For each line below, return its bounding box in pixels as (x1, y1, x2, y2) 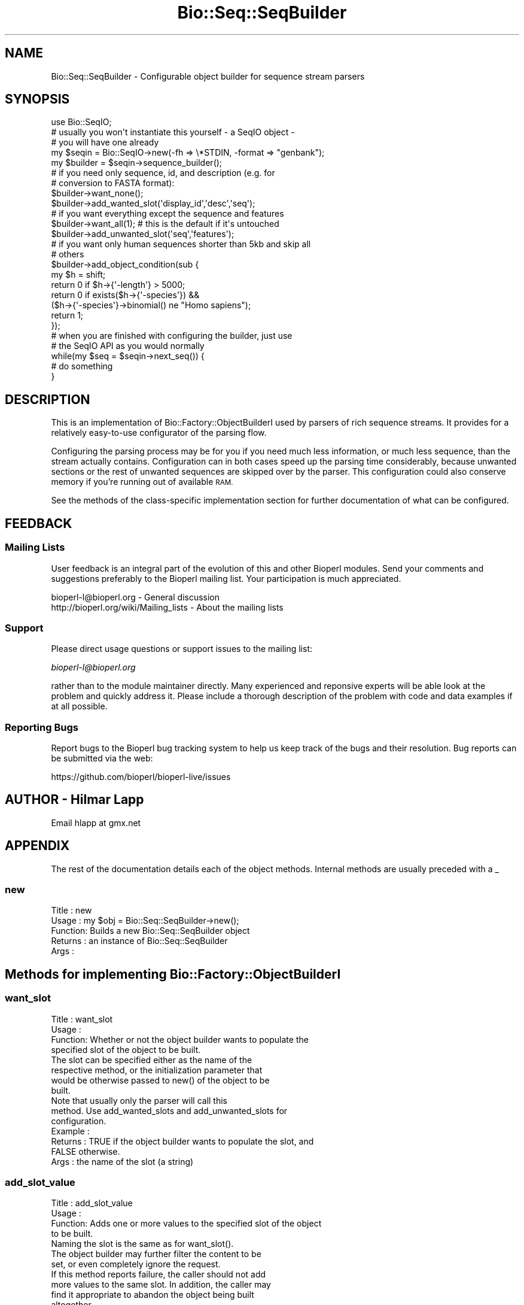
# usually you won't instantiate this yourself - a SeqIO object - (51, 127, 295, 138)
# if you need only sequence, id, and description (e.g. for (51, 168, 275, 178)
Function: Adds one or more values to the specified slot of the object (51, 1218, 322, 1229)
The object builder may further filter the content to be (51, 1249, 261, 1260)
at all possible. (51, 701, 108, 712)
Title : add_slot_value (51, 1198, 133, 1209)
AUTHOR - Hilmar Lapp (5, 792, 144, 808)
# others (51, 249, 84, 260)
